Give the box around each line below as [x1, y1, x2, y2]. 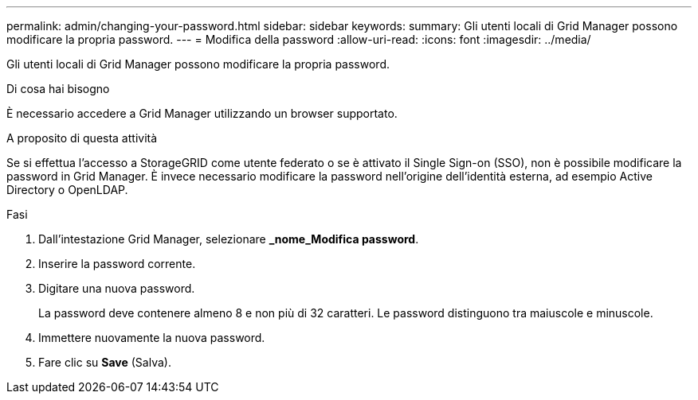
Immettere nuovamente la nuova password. [38, 331, 265, 344]
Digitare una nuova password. [38, 282, 195, 295]
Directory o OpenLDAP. [6, 183, 128, 196]
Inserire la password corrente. [38, 257, 196, 270]
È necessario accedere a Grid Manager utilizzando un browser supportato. [6, 107, 398, 120]
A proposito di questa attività [6, 131, 158, 145]
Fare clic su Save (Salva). [38, 355, 171, 369]
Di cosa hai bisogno [6, 82, 110, 95]
